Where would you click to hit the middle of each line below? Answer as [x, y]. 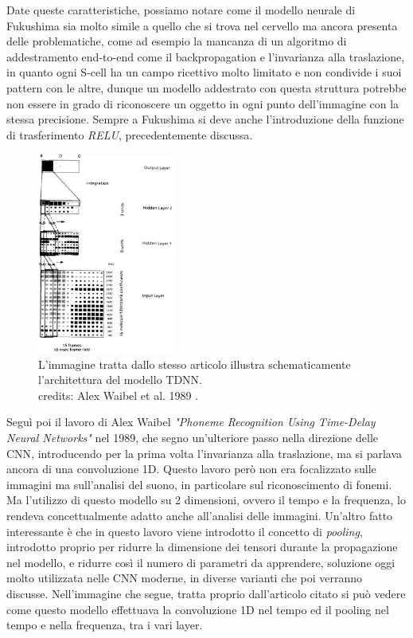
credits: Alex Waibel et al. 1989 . [119, 395]
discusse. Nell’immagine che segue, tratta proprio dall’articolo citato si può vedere [206, 593]
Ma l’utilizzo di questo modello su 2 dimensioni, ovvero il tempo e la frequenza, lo [206, 500]
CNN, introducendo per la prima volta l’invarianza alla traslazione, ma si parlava [205, 453]
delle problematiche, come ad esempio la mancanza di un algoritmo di [177, 41]
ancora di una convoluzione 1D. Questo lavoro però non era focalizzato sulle [191, 469]
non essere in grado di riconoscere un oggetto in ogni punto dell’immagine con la [203, 103]
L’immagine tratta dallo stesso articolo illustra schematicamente [195, 364]
